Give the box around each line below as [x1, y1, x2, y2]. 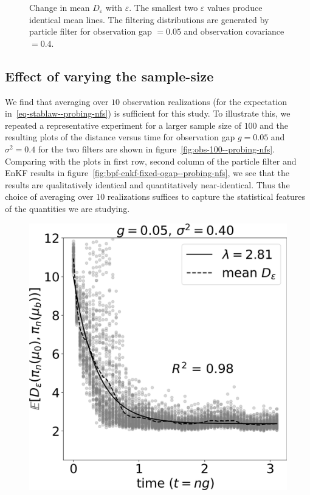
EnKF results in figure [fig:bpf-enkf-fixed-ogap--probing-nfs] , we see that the [5, 166, 289, 179]
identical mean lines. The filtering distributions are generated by [29, 13, 269, 26]
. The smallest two [129, 1, 198, 13]
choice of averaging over [5, 190, 94, 203]
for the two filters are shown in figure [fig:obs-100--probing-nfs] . [38, 142, 275, 155]
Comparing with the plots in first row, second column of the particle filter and [5, 154, 297, 167]
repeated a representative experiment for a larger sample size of [5, 118, 241, 131]
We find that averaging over [5, 95, 109, 108]
